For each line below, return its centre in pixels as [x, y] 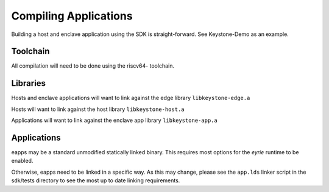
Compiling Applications [72, 16]
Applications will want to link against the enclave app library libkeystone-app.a [114, 120]
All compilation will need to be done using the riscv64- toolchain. [93, 66]
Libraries [28, 83]
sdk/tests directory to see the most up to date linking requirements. [96, 180]
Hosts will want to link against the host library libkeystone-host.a [98, 109]
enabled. [22, 161]
